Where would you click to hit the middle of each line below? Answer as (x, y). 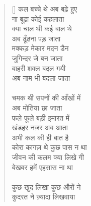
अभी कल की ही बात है (40, 137)
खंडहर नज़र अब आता (40, 127)
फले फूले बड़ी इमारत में (41, 117)
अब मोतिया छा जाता (37, 107)
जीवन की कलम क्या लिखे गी (48, 157)
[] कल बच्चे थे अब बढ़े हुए (44, 9)
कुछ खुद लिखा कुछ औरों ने (46, 187)
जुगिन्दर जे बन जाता (37, 58)
